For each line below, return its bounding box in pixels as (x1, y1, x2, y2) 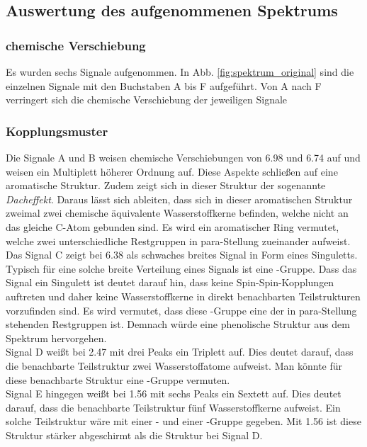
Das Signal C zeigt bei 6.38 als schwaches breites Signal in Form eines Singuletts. (6, 247, 358, 262)
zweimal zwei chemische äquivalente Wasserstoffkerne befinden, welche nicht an (6, 205, 349, 220)
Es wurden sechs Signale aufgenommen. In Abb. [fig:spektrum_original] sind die (6, 64, 354, 79)
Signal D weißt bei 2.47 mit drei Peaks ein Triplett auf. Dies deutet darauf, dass (6, 344, 354, 359)
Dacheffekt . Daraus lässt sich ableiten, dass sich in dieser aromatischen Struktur (6, 191, 353, 206)
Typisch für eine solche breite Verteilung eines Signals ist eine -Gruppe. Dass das (6, 261, 357, 276)
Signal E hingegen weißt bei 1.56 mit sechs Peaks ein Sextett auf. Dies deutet (6, 386, 341, 401)
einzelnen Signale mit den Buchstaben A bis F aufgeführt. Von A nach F (6, 78, 322, 93)
